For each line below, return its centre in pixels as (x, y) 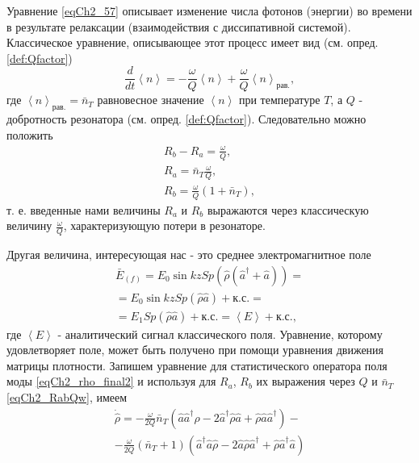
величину (29, 225)
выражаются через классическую (288, 209)
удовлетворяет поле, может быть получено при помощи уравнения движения (195, 350)
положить (30, 134)
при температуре (279, 100)
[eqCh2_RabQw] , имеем (67, 397)
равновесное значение (151, 100)
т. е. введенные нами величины (84, 209)
